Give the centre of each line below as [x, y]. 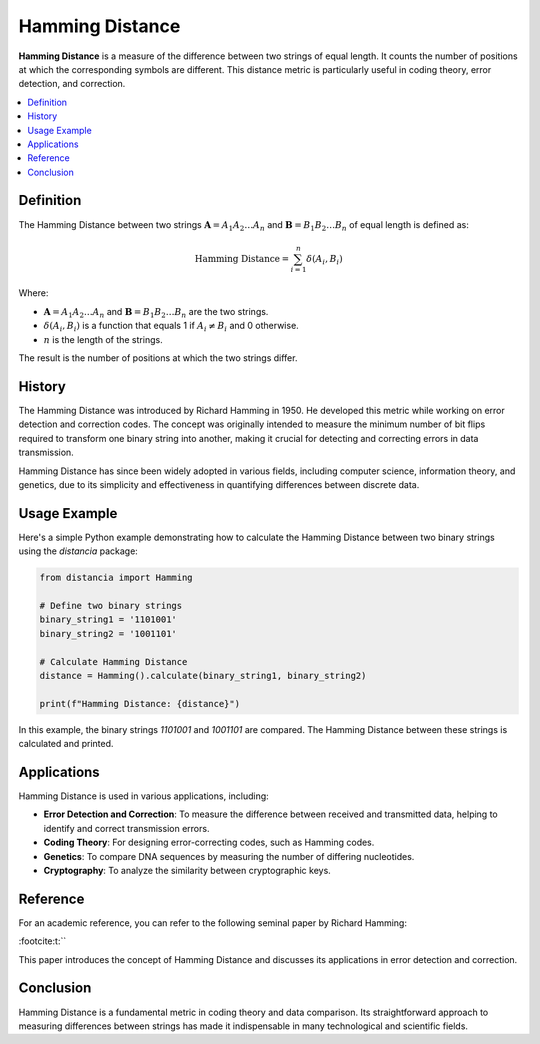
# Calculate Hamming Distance [113, 661]
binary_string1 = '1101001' [108, 619]
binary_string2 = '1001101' [108, 633]
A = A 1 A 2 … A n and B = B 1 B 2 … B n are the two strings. [156, 312]
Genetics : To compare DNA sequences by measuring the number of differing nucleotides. [229, 856]
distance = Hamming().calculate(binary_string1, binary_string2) [203, 675]
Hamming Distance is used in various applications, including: [143, 796]
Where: [33, 293]
